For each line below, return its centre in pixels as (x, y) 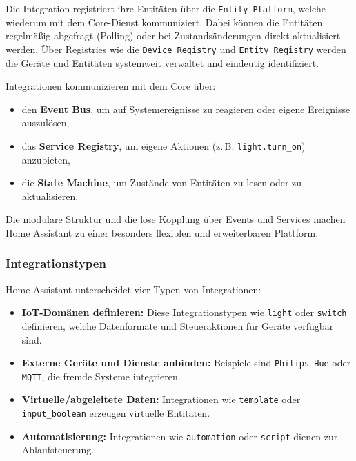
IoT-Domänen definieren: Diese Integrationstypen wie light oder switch (184, 312)
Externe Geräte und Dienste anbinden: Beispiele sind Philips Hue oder (186, 363)
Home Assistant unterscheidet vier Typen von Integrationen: (133, 289)
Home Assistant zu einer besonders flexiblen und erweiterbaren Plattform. (162, 232)
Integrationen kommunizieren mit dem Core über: (111, 86)
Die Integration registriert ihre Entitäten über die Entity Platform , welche (166, 8)
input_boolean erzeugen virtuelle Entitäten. (116, 413)
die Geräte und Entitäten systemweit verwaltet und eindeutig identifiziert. (162, 62)
